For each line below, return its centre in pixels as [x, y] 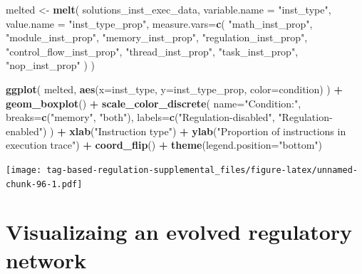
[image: [24, 170]
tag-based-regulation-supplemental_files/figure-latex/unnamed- [202, 170]
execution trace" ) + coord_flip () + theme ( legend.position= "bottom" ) [164, 145]
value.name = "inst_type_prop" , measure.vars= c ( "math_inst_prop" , [159, 23]
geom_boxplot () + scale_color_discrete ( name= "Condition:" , [154, 103]
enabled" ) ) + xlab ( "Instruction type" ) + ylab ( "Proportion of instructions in [176, 131]
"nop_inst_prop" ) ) [50, 65]
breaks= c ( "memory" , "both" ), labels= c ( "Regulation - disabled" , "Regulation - [169, 117]
